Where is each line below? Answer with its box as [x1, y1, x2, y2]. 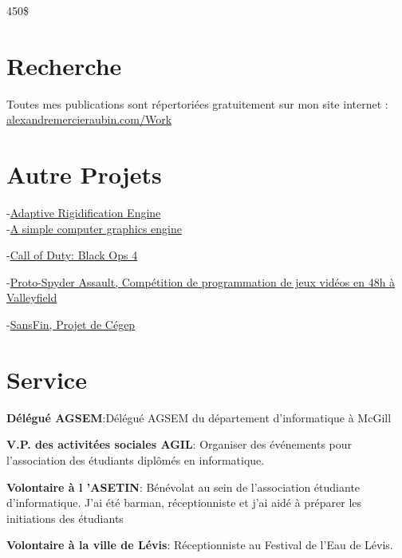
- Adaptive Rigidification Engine [6, 204, 161, 221]
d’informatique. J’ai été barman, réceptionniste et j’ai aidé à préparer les [6, 494, 362, 511]
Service [6, 362, 87, 395]
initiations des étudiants [6, 509, 124, 526]
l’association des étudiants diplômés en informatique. [6, 451, 265, 468]
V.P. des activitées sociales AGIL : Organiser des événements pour [6, 436, 353, 453]
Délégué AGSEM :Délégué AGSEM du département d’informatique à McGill [6, 409, 392, 425]
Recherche [6, 49, 122, 81]
